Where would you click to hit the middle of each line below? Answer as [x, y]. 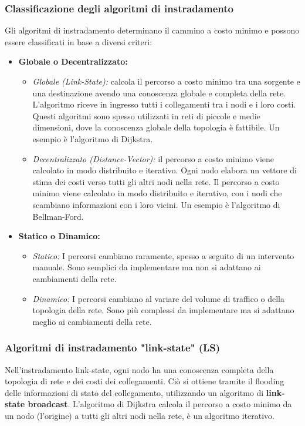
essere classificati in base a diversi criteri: [79, 41]
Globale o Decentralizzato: [73, 61]
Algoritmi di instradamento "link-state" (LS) [113, 348]
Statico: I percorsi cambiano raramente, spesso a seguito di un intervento [163, 255]
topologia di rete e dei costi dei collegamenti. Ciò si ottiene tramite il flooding [145, 381]
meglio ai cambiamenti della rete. [92, 321]
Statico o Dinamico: [59, 236]
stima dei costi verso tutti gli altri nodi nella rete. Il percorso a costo [156, 181]
